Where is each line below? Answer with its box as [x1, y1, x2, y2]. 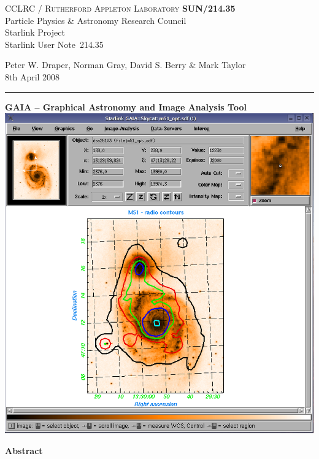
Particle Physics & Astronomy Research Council [5, 13, 186, 26]
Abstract [5, 444, 43, 457]
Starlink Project [5, 26, 65, 39]
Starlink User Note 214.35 [5, 37, 104, 50]
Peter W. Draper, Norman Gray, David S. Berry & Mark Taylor [5, 58, 246, 71]
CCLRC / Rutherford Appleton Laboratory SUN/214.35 [5, 2, 236, 14]
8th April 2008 [5, 70, 60, 83]
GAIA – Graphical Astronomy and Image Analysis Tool [5, 100, 247, 113]
